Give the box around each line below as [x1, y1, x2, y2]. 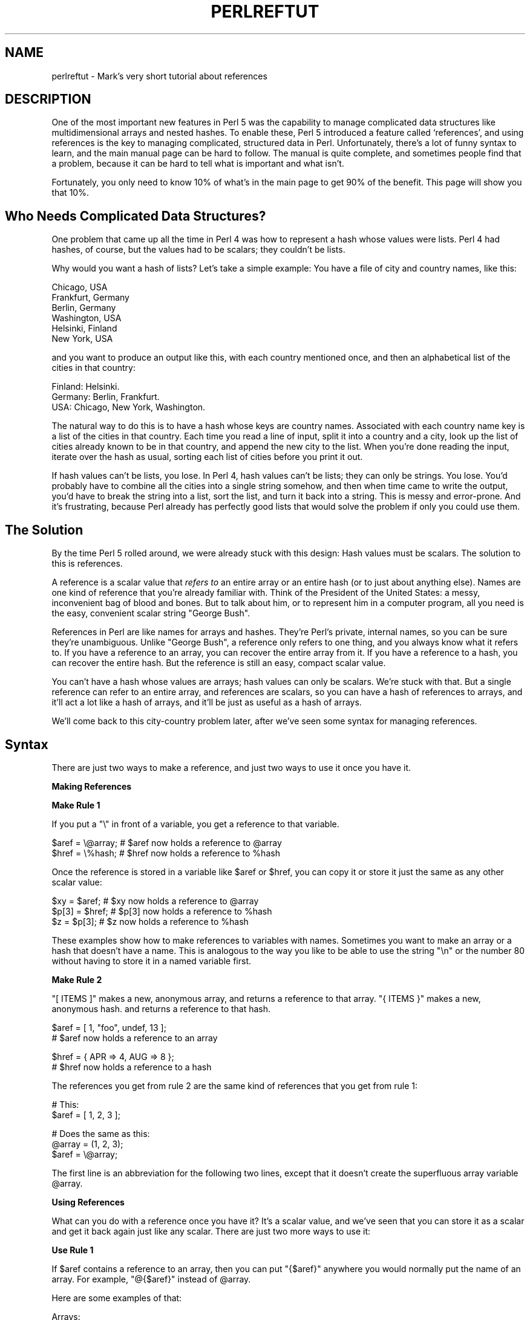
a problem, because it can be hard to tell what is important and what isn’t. [51, 158, 344, 169]
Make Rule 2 [51, 974, 102, 985]
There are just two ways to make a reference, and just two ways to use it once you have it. [51, 762, 411, 773]
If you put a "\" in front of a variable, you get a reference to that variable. [51, 818, 339, 829]
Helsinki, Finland [51, 323, 117, 334]
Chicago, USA [51, 282, 108, 293]
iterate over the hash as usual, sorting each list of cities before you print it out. [51, 452, 363, 462]
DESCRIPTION [5, 92, 91, 107]
